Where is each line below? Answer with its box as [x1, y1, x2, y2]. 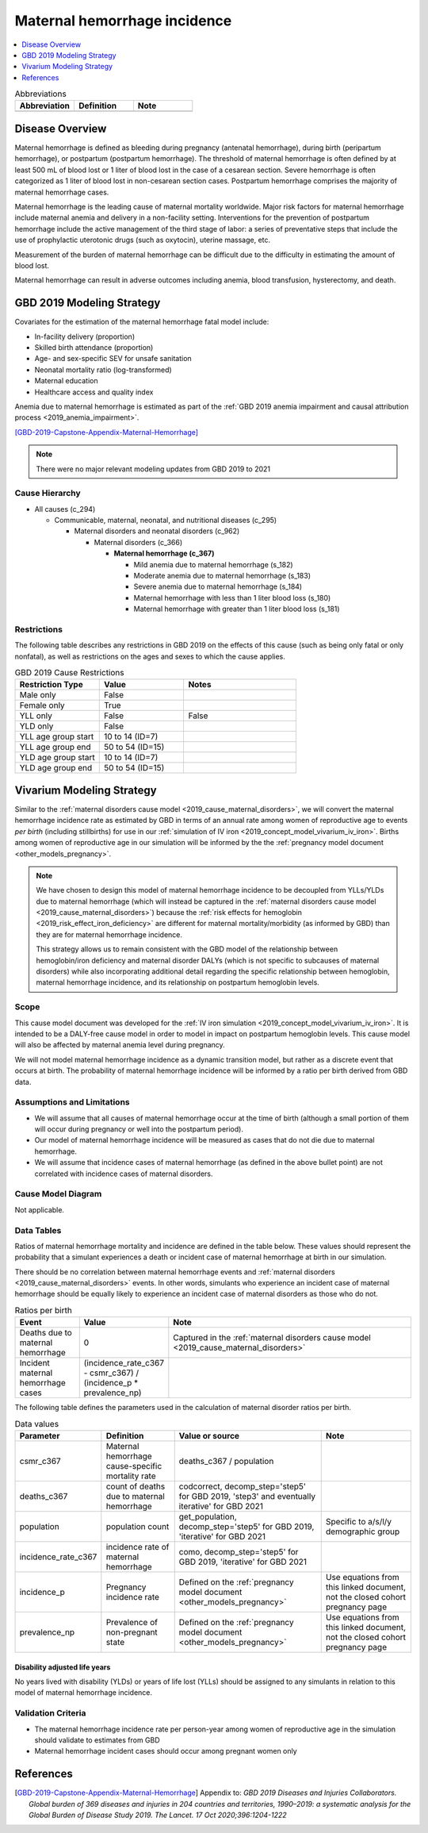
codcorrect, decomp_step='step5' [178, 1481, 307, 1492]
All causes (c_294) [34, 504, 96, 513]
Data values [14, 1418, 59, 1429]
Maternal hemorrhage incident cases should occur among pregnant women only [34, 1747, 297, 1756]
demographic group [325, 1526, 400, 1537]
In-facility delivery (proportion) [34, 332, 136, 341]
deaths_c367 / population [178, 1456, 274, 1466]
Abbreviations [14, 88, 67, 99]
